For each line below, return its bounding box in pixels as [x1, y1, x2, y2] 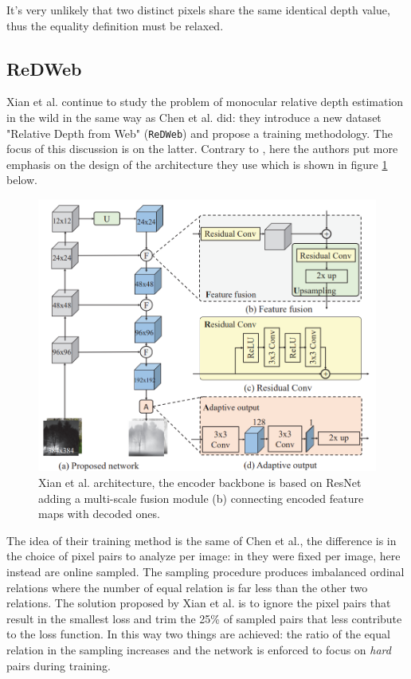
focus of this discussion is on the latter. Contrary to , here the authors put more [6, 140, 398, 157]
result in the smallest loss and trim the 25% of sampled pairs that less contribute [6, 610, 402, 626]
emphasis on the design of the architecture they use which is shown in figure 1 [6, 155, 388, 172]
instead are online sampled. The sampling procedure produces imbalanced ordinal [6, 563, 405, 579]
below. [6, 171, 37, 188]
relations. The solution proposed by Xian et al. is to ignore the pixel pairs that [6, 595, 391, 611]
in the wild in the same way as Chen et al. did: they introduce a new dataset [6, 108, 382, 125]
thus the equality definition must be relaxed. [6, 17, 224, 33]
